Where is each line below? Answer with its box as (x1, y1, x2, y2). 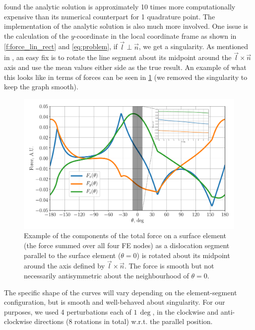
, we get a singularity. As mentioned (138, 41, 249, 52)
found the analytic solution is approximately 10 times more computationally (4, 1, 236, 11)
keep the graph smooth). (4, 81, 78, 92)
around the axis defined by (24, 261, 105, 271)
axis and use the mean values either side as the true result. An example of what (4, 62, 247, 72)
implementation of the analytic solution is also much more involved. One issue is (4, 21, 249, 31)
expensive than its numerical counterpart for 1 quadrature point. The (4, 11, 215, 21)
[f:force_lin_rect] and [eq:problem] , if (4, 41, 118, 52)
